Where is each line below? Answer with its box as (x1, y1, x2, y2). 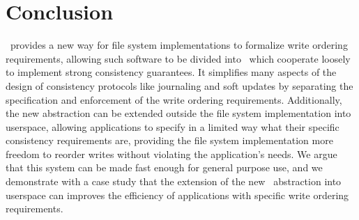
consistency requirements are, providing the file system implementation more (6, 133, 333, 148)
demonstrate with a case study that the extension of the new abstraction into (6, 174, 342, 189)
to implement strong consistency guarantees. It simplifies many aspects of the (6, 65, 337, 79)
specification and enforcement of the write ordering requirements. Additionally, (6, 92, 342, 107)
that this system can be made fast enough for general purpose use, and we (6, 160, 323, 175)
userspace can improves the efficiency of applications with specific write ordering (6, 187, 349, 202)
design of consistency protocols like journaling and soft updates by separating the (6, 78, 353, 93)
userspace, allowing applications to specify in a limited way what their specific (6, 119, 339, 134)
